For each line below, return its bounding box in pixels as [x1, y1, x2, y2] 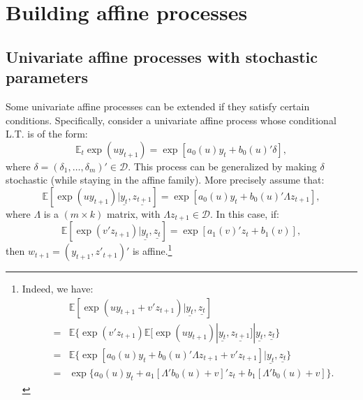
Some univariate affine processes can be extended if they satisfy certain [6, 98, 310, 113]
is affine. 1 [132, 242, 172, 258]
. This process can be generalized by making [128, 158, 317, 173]
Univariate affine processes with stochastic [6, 45, 318, 67]
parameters [6, 66, 88, 88]
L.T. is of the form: [6, 126, 88, 141]
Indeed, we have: [22, 281, 94, 296]
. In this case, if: [210, 206, 279, 221]
